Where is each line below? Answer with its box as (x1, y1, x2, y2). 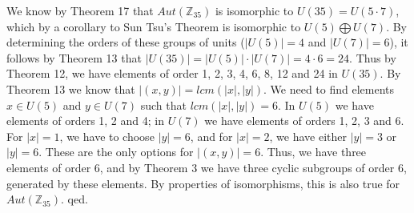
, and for (190, 127, 233, 144)
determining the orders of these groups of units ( (6, 34, 245, 50)
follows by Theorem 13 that (6, 49, 142, 66)
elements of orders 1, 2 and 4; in (6, 112, 164, 129)
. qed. (60, 191, 88, 207)
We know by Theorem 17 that (6, 2, 154, 18)
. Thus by (349, 49, 396, 66)
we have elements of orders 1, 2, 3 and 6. (204, 112, 404, 129)
